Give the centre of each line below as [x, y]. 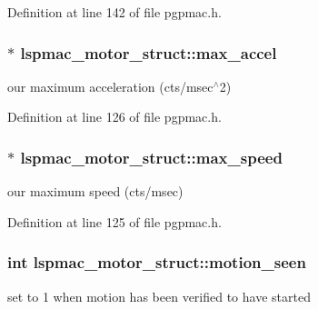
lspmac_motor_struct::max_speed [151, 157]
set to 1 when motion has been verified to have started [159, 296]
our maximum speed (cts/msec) [95, 191]
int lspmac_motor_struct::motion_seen [157, 262]
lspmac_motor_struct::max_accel [149, 52]
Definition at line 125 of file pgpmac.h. [114, 221]
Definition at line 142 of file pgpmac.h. [114, 12]
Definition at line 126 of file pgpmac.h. [114, 117]
